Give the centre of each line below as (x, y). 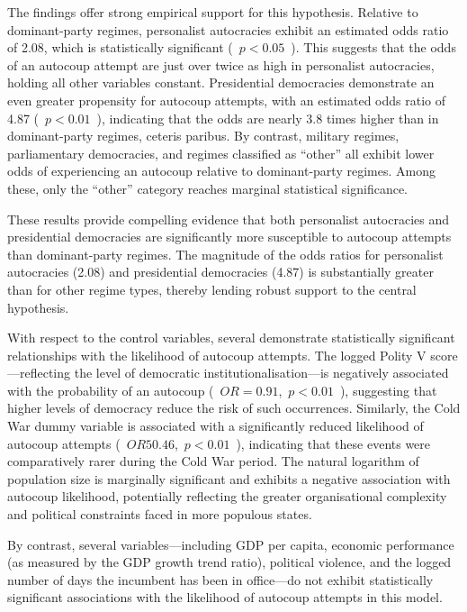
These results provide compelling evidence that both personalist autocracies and (229, 219)
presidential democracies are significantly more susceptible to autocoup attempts (229, 237)
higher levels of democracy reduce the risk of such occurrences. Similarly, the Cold (234, 408)
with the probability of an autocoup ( (111, 390)
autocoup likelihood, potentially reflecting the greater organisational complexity (227, 496)
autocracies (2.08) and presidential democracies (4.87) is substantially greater (220, 272)
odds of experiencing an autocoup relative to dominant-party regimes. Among (221, 171)
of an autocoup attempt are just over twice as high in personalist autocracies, (221, 64)
